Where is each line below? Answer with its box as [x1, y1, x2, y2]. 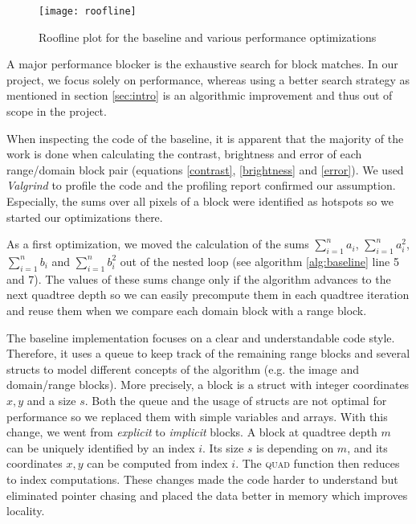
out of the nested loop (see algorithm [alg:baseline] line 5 [120, 252, 399, 269]
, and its [347, 439, 388, 456]
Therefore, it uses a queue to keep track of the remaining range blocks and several [6, 345, 410, 362]
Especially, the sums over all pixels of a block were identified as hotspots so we [6, 193, 394, 209]
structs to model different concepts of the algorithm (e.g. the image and [6, 360, 359, 377]
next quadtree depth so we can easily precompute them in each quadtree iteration [6, 286, 410, 303]
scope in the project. [6, 103, 107, 120]
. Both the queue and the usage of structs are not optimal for [84, 391, 387, 408]
